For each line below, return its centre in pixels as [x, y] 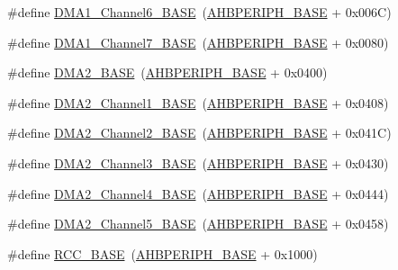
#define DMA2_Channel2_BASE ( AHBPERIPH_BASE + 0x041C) [199, 133]
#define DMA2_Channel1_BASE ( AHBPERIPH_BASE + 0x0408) [198, 102]
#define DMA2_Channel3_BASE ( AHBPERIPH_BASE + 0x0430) [198, 162]
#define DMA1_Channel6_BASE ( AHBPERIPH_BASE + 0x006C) [199, 12]
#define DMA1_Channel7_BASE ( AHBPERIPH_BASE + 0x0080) [198, 42]
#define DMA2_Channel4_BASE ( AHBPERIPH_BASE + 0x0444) [198, 193]
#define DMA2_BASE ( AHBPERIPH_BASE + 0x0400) [167, 72]
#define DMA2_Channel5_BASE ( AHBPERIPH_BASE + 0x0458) [198, 224]
